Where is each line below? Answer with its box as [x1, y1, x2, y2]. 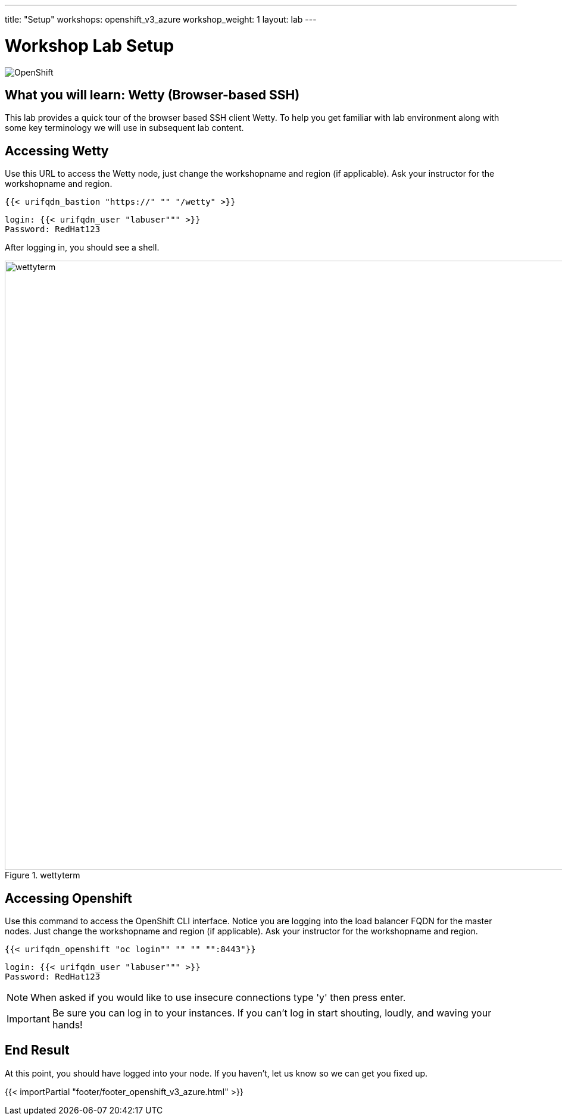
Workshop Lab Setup [5, 35, 174, 56]
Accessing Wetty [5, 143, 109, 158]
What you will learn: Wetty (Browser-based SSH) [5, 87, 300, 102]
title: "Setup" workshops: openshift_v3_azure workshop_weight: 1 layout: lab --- [5, 14, 317, 24]
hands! [52, 1019, 83, 1031]
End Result [5, 1043, 70, 1058]
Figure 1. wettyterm [5, 870, 80, 881]
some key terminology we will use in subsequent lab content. [5, 123, 244, 133]
